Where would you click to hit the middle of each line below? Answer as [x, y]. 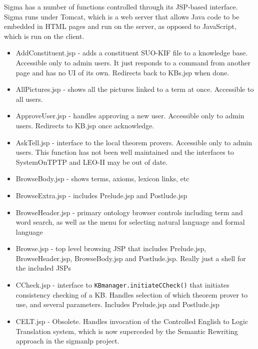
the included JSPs [43, 268]
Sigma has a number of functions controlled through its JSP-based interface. [121, 6]
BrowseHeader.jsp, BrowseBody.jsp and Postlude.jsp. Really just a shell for [131, 258]
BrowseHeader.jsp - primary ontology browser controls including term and [129, 212]
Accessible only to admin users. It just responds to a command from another [133, 62]
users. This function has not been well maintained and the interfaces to [125, 152]
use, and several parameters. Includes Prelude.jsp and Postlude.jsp [117, 304]
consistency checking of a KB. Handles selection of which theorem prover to [132, 294]
